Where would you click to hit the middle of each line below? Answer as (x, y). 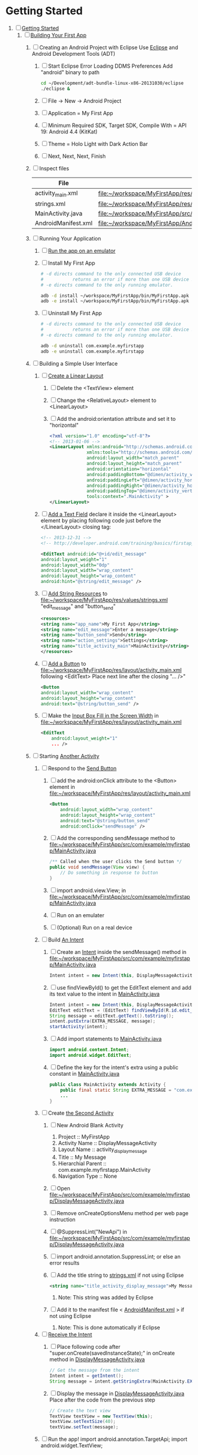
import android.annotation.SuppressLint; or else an (119, 1257)
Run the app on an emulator (82, 251)
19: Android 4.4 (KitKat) (69, 131)
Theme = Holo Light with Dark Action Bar (98, 144)
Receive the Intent (70, 1334)
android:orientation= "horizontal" (129, 469)
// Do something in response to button (109, 873)
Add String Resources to (78, 594)
